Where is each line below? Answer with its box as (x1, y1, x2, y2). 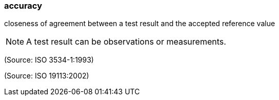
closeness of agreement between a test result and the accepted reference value (4, 19, 275, 28)
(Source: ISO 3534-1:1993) (4, 55, 94, 65)
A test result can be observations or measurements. (26, 36, 226, 47)
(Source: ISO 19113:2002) (4, 71, 89, 81)
